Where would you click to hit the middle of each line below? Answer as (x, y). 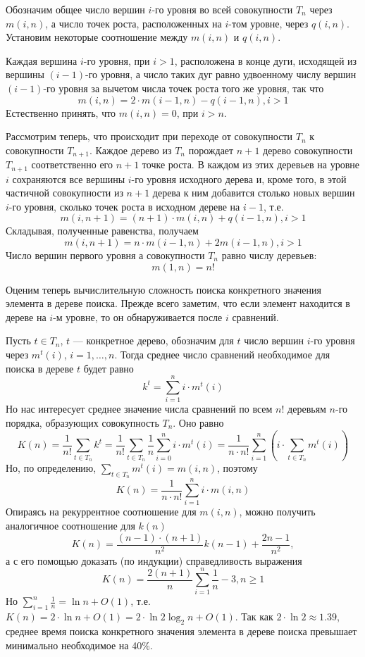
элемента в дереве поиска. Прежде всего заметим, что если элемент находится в (178, 303)
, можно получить (277, 512)
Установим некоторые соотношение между (97, 37)
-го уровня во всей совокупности (222, 9)
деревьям (307, 409)
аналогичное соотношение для (70, 525)
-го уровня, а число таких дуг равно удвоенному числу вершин (221, 74)
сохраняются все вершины (69, 179)
